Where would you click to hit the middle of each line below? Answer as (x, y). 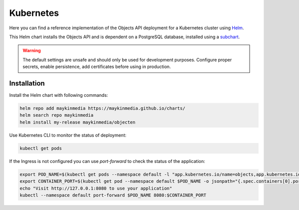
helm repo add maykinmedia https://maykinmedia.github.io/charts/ (102, 108)
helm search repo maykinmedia (57, 115)
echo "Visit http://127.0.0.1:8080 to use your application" (96, 188)
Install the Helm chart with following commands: (59, 95)
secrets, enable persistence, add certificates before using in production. (97, 67)
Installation (27, 83)
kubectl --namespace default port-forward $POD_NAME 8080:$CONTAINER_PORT (113, 195)
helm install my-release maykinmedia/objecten (77, 122)
